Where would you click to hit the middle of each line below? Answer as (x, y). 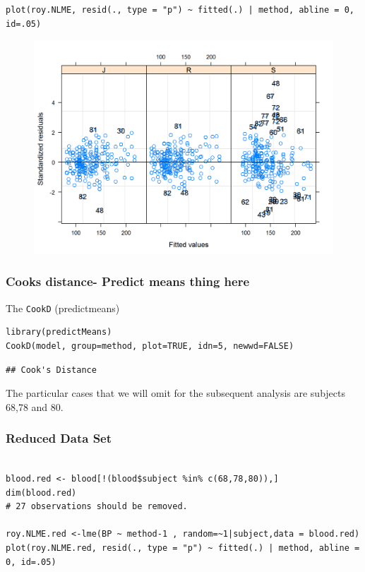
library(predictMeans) (59, 332)
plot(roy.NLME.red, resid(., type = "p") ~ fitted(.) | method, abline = (183, 548)
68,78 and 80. (35, 406)
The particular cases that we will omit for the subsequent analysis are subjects (176, 393)
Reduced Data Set (59, 438)
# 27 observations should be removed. (97, 507)
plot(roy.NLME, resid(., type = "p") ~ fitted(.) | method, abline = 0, (180, 10)
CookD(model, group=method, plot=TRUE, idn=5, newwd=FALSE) (150, 346)
